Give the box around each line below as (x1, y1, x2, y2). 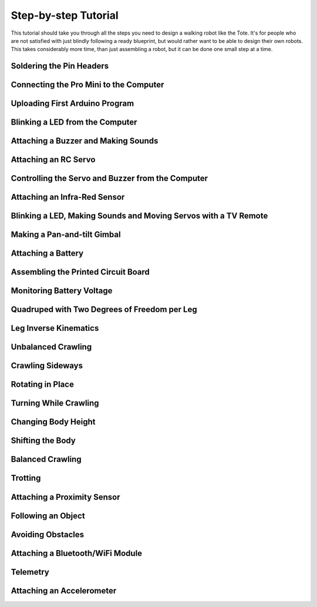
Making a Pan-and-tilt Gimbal (11, 230, 121, 240)
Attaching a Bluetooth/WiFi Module (11, 548, 143, 558)
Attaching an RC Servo (11, 155, 96, 165)
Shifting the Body (11, 435, 76, 446)
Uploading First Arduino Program (11, 99, 134, 109)
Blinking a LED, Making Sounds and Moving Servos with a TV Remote (11, 211, 268, 221)
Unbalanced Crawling (11, 342, 92, 352)
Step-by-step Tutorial (11, 9, 119, 22)
